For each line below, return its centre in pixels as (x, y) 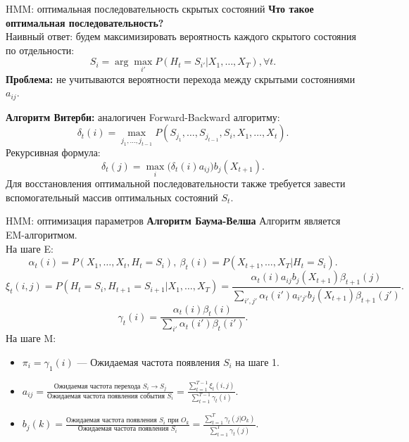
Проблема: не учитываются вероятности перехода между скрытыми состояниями (181, 78)
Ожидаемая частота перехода (97, 386)
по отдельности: (40, 50)
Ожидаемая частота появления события (106, 396)
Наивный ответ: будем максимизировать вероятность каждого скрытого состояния (181, 36)
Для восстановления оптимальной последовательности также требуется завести (176, 183)
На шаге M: (31, 338)
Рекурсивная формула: (53, 152)
